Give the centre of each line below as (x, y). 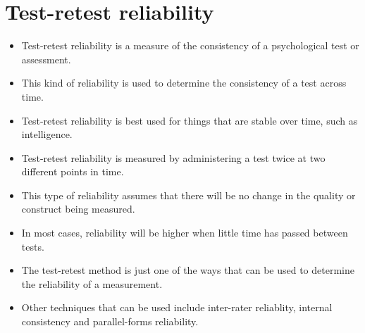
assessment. (46, 59)
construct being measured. (78, 209)
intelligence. (47, 134)
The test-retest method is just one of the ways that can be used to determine (188, 270)
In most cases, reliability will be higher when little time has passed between (185, 233)
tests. (33, 246)
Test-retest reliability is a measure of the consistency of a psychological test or (190, 45)
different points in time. (73, 171)
